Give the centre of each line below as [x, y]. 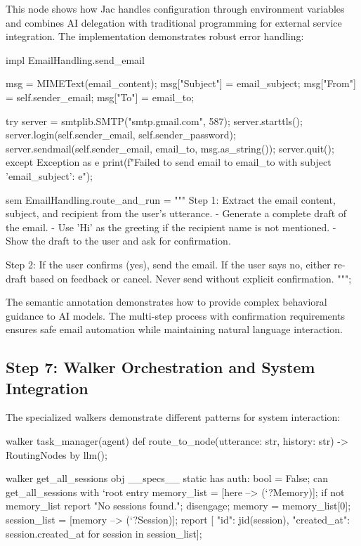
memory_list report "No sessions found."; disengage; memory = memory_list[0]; [178, 506]
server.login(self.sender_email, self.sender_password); [121, 135]
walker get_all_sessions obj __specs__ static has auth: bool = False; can [167, 478]
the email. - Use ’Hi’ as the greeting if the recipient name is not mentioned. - [171, 227]
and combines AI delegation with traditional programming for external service [174, 22]
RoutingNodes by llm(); [57, 454]
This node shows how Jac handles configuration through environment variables [175, 8]
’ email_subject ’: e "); [49, 175]
